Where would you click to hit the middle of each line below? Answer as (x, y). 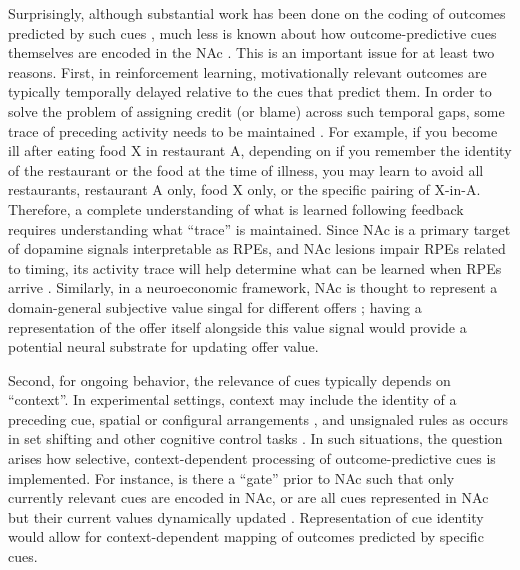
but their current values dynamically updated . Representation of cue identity (246, 516)
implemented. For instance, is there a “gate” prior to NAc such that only (231, 477)
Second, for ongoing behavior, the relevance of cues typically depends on (229, 379)
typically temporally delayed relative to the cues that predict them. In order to (250, 91)
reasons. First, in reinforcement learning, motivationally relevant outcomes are (247, 71)
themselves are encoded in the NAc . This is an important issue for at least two (251, 52)
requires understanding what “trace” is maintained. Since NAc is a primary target (259, 228)
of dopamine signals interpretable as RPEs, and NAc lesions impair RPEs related (257, 248)
